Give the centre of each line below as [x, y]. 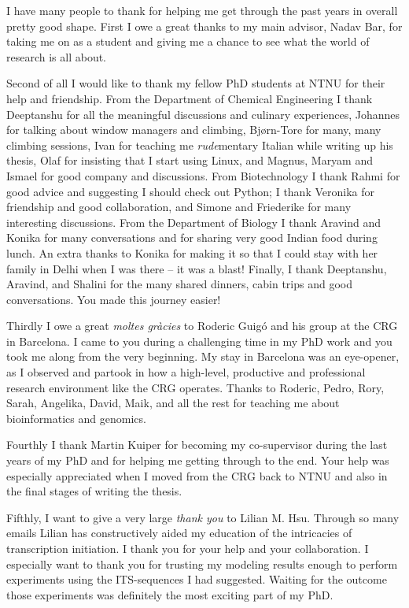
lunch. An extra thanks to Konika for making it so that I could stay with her [192, 252]
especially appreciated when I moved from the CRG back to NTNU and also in [197, 475]
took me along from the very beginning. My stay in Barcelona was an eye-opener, [203, 356]
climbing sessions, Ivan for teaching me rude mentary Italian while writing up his [200, 145]
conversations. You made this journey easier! [114, 299]
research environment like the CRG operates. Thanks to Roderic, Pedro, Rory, [195, 387]
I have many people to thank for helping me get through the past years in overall [202, 10]
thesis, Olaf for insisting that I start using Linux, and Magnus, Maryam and [190, 160]
